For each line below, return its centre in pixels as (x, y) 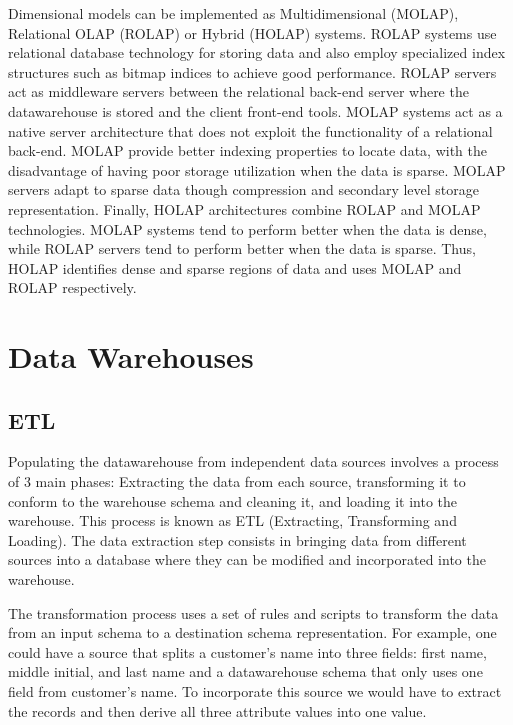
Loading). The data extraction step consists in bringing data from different (237, 539)
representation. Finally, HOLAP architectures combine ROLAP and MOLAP (244, 208)
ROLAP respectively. (72, 287)
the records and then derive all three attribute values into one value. (217, 710)
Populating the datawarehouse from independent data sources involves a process (253, 461)
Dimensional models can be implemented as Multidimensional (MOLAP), (233, 13)
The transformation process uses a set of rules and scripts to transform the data (253, 612)
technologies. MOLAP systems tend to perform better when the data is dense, (247, 228)
